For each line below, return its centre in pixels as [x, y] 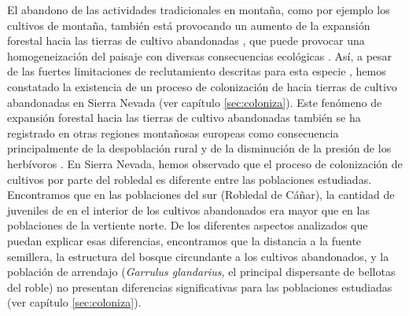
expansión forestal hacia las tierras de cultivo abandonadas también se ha [184, 118]
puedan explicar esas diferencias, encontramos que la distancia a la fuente [184, 240]
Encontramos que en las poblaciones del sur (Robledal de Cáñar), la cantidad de [201, 195]
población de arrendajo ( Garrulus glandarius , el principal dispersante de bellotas [201, 272]
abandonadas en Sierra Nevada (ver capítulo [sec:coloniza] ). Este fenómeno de [195, 102]
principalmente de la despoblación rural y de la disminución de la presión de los [199, 148]
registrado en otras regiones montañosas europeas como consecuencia [173, 132]
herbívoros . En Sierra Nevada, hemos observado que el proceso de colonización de [205, 163]
